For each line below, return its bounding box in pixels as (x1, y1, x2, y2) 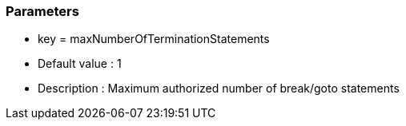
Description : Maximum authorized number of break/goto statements (38, 81, 400, 96)
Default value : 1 (38, 57, 122, 71)
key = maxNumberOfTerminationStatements (38, 32, 270, 46)
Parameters (6, 3, 79, 19)
